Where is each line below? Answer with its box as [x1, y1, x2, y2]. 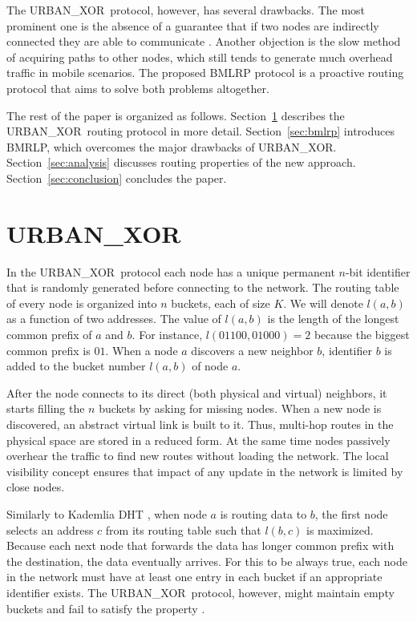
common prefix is [6, 341, 91, 358]
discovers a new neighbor [191, 341, 314, 358]
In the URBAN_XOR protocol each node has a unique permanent [6, 263, 335, 280]
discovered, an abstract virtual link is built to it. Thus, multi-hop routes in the [6, 416, 394, 432]
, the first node [314, 505, 388, 522]
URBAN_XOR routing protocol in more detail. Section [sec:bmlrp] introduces [6, 123, 395, 139]
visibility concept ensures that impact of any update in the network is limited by [6, 462, 403, 479]
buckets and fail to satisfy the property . [6, 600, 205, 616]
